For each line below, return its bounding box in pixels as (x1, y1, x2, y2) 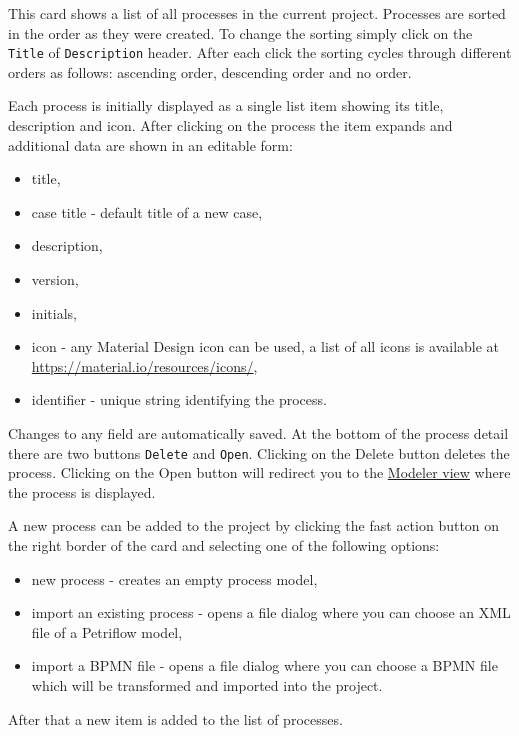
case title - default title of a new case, (31, 201, 263, 222)
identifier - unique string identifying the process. (31, 389, 327, 410)
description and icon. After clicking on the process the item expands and (8, 115, 453, 136)
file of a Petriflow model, (31, 621, 183, 642)
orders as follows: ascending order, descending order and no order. (8, 61, 412, 82)
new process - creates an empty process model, (31, 568, 318, 589)
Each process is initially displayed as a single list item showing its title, (8, 95, 444, 116)
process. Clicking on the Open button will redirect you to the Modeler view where (8, 462, 511, 483)
